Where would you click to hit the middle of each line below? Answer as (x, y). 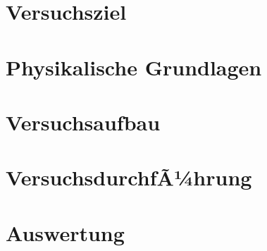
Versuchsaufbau (83, 122)
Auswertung (65, 232)
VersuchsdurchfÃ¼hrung (129, 177)
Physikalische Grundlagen (134, 67)
